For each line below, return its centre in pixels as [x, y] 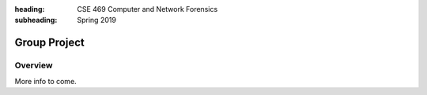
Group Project [49, 43]
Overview [34, 65]
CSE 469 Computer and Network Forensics [147, 9]
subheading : [36, 20]
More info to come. [45, 81]
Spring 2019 [96, 20]
